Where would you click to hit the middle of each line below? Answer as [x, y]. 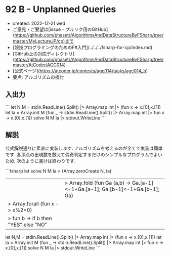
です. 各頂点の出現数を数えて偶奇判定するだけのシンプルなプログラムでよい [84, 154]
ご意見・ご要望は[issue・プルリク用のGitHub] [60, 29]
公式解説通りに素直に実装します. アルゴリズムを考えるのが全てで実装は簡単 [84, 148]
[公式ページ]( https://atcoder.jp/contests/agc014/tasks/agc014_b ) [80, 71]
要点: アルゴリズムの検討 [38, 77]
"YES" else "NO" [28, 225]
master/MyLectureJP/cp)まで [43, 41]
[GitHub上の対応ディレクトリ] [44, 54]
